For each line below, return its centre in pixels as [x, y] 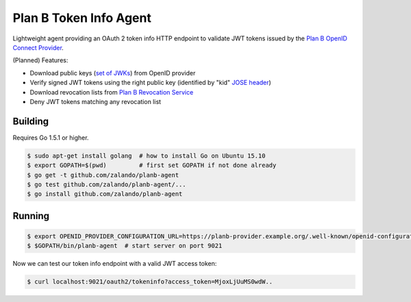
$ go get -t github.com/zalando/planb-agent [103, 175]
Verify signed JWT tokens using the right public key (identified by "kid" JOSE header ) [151, 83]
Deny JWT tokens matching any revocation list [95, 101]
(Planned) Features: [40, 60]
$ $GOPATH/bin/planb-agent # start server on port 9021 [125, 246]
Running [31, 216]
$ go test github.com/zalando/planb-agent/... [107, 184]
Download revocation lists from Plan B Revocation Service [112, 92]
